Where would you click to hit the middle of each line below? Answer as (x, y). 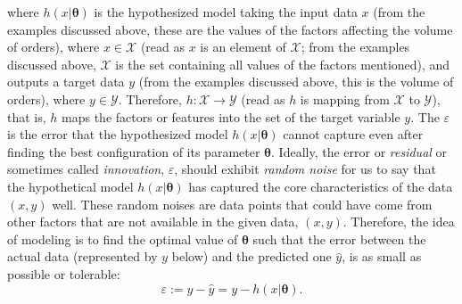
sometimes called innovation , (86, 169)
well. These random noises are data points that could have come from (242, 204)
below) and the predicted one (252, 256)
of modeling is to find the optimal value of (123, 238)
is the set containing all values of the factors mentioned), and (283, 64)
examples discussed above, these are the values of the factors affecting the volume (230, 29)
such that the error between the (339, 238)
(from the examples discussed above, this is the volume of (296, 82)
